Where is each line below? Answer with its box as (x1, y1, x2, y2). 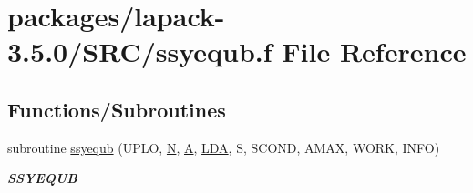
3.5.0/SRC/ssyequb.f (7, 33, 272, 70)
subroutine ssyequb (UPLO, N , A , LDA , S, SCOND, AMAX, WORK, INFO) (7, 137, 440, 157)
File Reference (282, 33, 467, 70)
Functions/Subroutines (7, 95, 226, 123)
